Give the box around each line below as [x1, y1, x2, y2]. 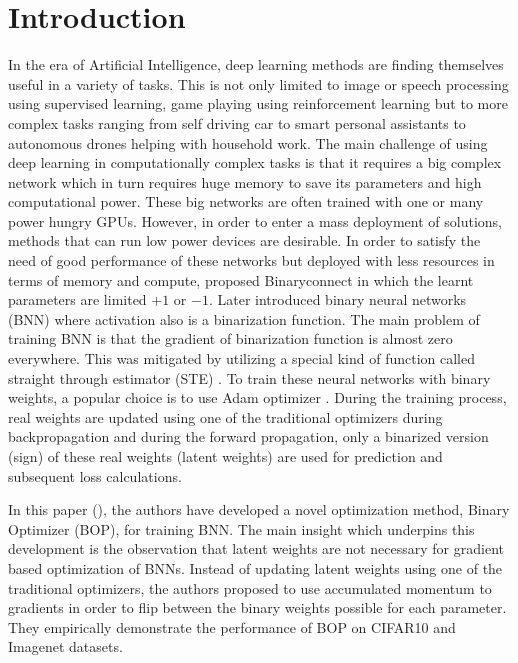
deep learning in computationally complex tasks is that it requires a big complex [8, 152, 502, 173]
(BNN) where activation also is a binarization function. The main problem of [8, 308, 480, 329]
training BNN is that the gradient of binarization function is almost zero [8, 328, 453, 349]
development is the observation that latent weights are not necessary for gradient [8, 538, 504, 559]
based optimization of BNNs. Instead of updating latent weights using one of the [8, 557, 503, 578]
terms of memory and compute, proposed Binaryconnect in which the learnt [8, 269, 474, 290]
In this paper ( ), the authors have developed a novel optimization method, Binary [8, 499, 510, 520]
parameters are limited [8, 289, 147, 310]
